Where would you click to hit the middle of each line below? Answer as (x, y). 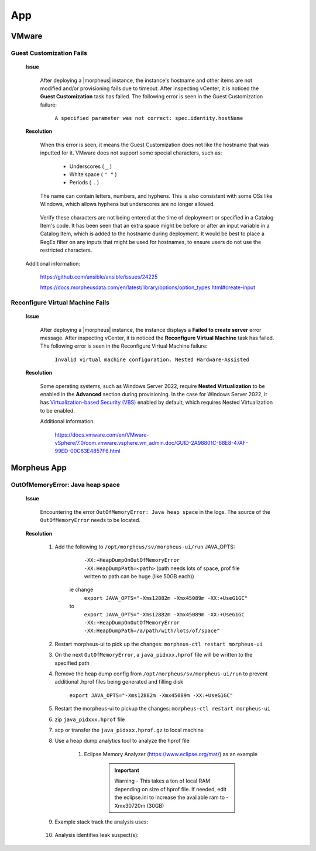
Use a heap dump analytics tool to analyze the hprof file (122, 741)
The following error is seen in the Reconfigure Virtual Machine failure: (124, 346)
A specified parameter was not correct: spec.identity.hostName (149, 118)
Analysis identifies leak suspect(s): (97, 835)
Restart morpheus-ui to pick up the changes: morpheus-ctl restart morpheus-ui (159, 644)
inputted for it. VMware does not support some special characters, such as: (131, 153)
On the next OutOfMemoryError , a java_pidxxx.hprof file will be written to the (154, 655)
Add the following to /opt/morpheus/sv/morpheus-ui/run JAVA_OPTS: (145, 547)
